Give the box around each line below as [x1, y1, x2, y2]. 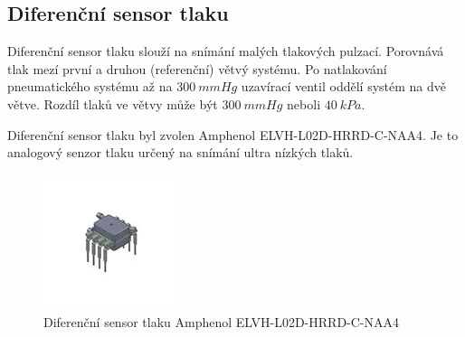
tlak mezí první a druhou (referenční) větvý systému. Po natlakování [7, 59, 387, 78]
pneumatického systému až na [7, 77, 173, 96]
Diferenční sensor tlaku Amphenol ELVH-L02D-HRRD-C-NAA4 [43, 313, 400, 332]
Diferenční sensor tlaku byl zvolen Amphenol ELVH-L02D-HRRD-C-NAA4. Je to [7, 125, 459, 144]
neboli [287, 94, 321, 113]
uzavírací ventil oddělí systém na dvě [241, 77, 446, 96]
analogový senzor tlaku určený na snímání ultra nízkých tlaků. [7, 143, 354, 162]
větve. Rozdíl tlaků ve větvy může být [7, 94, 218, 113]
